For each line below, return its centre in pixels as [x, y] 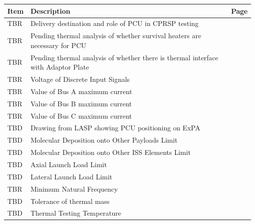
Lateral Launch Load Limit [72, 176]
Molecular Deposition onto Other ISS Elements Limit [111, 152]
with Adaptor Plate [60, 67]
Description [51, 11]
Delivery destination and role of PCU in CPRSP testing [115, 23]
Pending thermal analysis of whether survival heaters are [116, 36]
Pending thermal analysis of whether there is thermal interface [125, 57]
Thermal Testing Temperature [76, 213]
